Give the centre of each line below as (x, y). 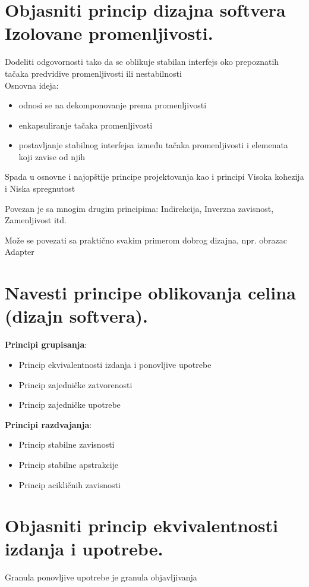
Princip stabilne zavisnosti (67, 444)
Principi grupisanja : (46, 344)
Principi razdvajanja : (48, 424)
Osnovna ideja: (32, 85)
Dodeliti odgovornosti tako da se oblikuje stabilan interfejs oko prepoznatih (142, 62)
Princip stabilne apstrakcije (69, 464)
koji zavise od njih (52, 156)
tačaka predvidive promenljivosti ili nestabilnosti (93, 73)
